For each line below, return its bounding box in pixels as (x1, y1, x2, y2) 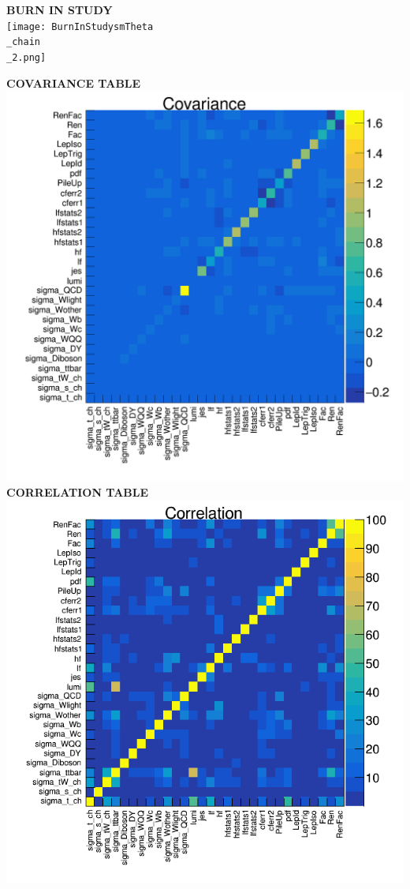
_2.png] (6, 51, 47, 63)
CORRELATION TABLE (6, 483, 149, 500)
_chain (6, 36, 40, 48)
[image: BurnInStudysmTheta (6, 21, 154, 32)
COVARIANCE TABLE (6, 74, 141, 91)
